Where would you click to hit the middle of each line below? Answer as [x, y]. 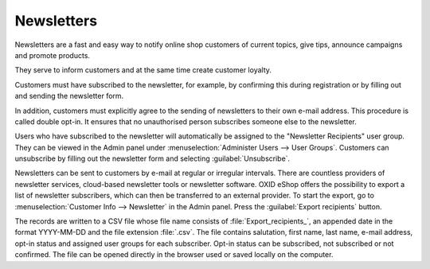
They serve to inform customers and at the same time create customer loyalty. [143, 70]
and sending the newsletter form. [69, 96]
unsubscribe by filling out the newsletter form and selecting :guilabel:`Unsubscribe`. [152, 158]
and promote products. [53, 55]
